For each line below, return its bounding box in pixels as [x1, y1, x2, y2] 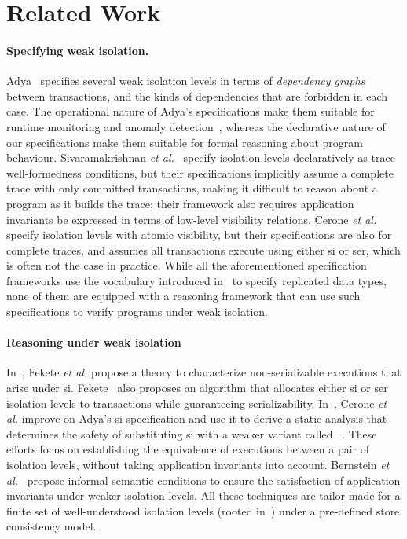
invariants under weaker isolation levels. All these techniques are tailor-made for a [6, 487, 401, 504]
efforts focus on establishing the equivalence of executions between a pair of [6, 441, 370, 457]
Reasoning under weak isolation [6, 334, 181, 350]
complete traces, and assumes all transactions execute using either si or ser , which [6, 241, 401, 258]
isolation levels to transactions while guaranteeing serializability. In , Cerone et [6, 394, 387, 411]
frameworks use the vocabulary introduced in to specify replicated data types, [6, 272, 387, 288]
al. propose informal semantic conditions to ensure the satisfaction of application [6, 471, 401, 488]
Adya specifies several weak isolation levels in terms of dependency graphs [6, 72, 365, 89]
